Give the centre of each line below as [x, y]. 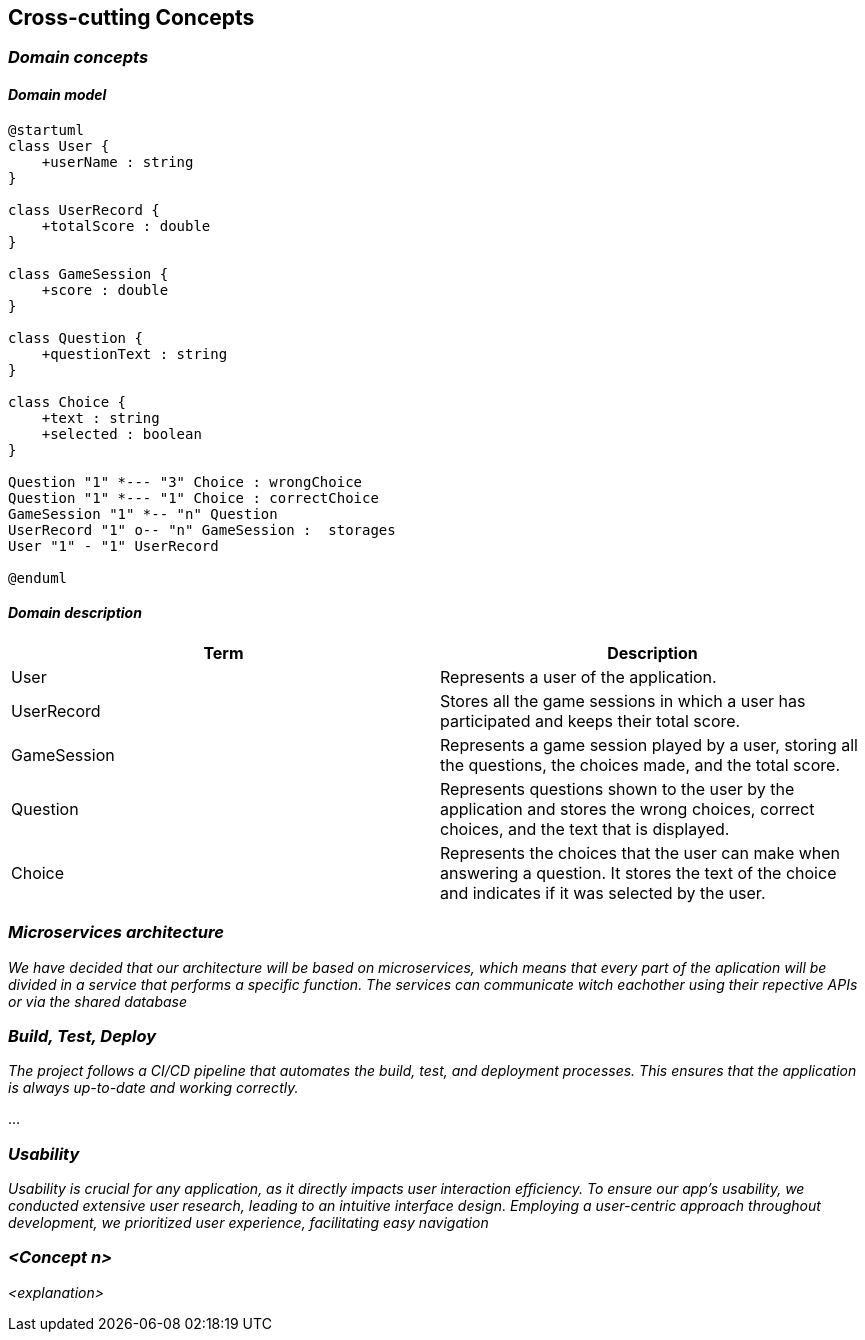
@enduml [38, 577]
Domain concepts [78, 57]
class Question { [75, 337]
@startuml [46, 129]
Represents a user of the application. [578, 676]
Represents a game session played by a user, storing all [649, 744]
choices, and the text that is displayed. [585, 828]
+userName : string [117, 161]
